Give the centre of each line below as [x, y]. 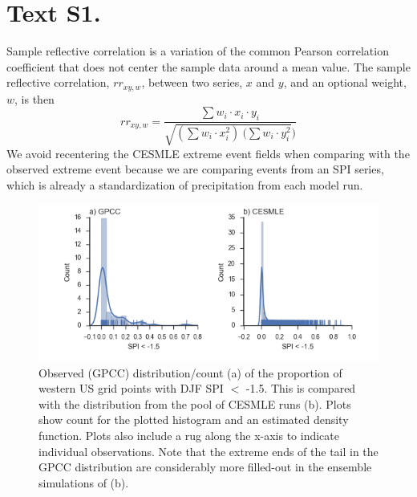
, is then [34, 98]
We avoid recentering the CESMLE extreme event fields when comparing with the [208, 153]
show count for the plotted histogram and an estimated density [194, 420]
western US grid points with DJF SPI [131, 388]
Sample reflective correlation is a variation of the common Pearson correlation [198, 51]
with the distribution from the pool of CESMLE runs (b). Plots [195, 403]
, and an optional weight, [345, 82]
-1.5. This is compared [301, 388]
